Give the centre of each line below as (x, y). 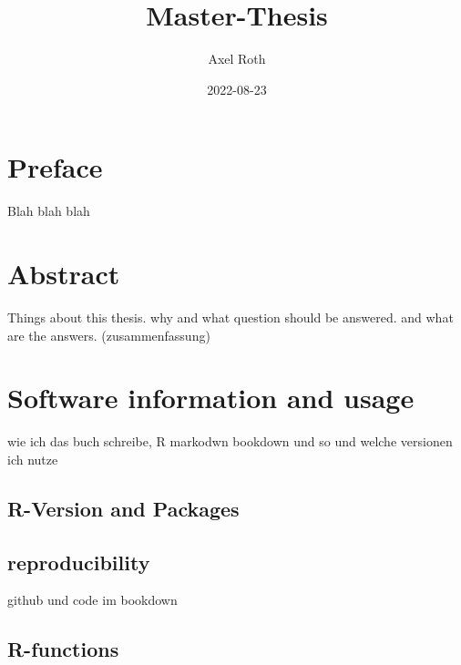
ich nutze (33, 459)
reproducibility (79, 562)
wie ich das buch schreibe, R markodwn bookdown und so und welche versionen (230, 441)
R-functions (63, 649)
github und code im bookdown (92, 600)
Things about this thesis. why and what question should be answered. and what (230, 317)
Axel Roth (237, 59)
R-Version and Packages (123, 508)
